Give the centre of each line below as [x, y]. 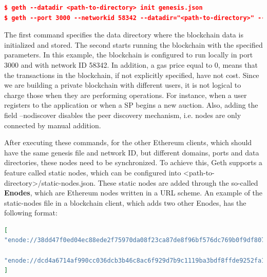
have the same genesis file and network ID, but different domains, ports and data [132, 152]
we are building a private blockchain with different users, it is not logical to [123, 85]
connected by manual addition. [53, 125]
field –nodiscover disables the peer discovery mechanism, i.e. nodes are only [123, 115]
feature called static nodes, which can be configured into [93, 172]
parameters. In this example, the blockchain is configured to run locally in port [129, 55]
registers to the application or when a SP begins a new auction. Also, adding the [131, 105]
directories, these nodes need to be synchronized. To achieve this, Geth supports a [133, 162]
